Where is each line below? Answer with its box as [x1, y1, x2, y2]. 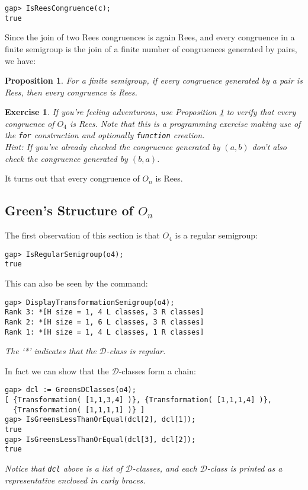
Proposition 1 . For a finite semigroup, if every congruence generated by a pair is [5, 74, 303, 87]
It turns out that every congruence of [5, 172, 140, 184]
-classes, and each [132, 462, 197, 475]
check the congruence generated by [5, 152, 128, 164]
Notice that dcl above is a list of [5, 462, 123, 475]
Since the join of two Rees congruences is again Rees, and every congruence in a [5, 31, 295, 43]
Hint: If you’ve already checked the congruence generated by [5, 141, 220, 153]
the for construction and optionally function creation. [5, 129, 205, 141]
